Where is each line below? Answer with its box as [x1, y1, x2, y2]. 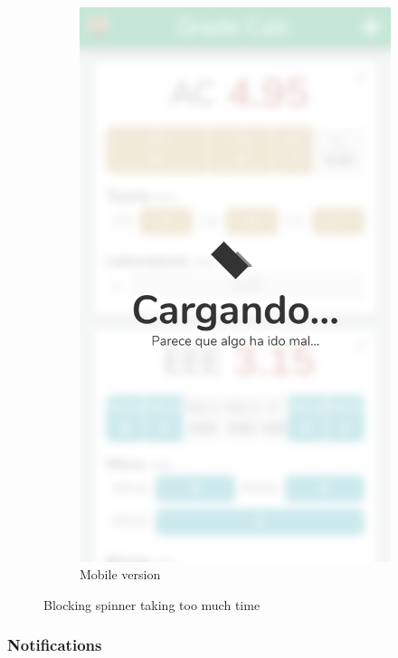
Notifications [7, 634, 102, 656]
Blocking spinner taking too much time [43, 595, 261, 614]
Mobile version [80, 565, 161, 584]
